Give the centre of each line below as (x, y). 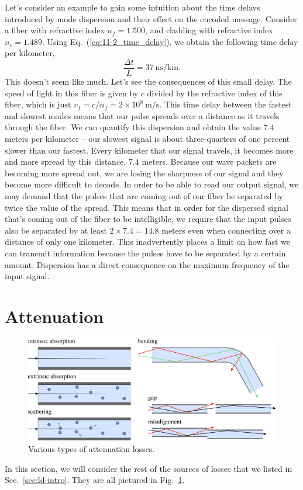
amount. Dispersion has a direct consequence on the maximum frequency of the (147, 264)
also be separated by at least (56, 230)
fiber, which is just (38, 104)
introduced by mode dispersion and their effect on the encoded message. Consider (151, 18)
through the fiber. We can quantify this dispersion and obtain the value (133, 127)
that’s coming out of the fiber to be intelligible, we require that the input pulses (148, 219)
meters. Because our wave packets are (209, 161)
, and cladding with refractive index (209, 30)
